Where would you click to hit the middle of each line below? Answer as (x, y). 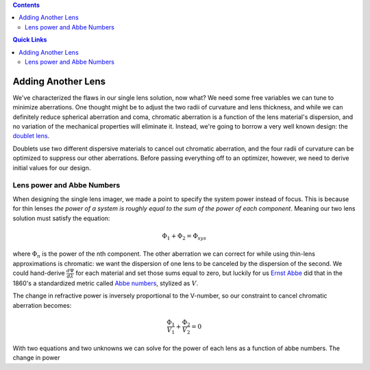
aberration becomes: (42, 305)
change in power (37, 358)
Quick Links (30, 40)
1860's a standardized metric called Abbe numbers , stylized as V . (106, 283)
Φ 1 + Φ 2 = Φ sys (184, 237)
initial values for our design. (52, 168)
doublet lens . (31, 136)
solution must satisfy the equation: (61, 218)
